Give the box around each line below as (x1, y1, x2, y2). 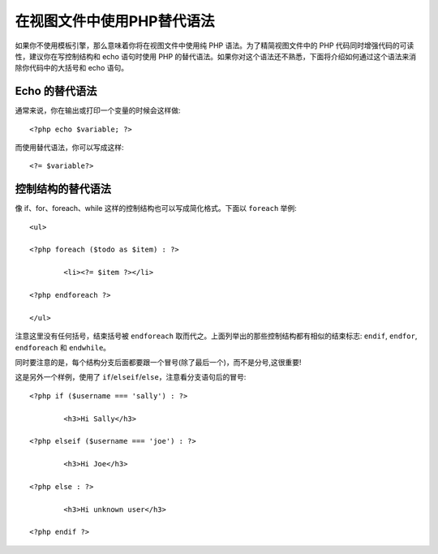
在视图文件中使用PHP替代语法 (15, 12, 215, 30)
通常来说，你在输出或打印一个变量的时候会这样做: (15, 105, 182, 115)
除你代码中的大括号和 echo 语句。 (15, 63, 129, 73)
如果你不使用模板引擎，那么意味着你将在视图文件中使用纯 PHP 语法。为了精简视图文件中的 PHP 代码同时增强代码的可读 (15, 41, 414, 50)
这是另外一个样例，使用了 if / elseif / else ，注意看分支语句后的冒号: (15, 372, 247, 382)
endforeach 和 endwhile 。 (15, 342, 111, 352)
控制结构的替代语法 (15, 183, 111, 196)
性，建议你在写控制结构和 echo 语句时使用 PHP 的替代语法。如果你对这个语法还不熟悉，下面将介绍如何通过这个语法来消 (15, 51, 417, 61)
